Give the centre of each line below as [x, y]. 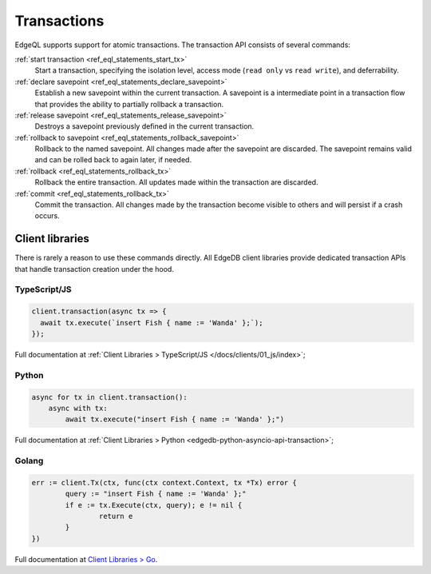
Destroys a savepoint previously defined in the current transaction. [144, 126]
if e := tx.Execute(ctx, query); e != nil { [154, 505]
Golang [29, 461]
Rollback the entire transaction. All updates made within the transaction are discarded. [176, 182]
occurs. [47, 216]
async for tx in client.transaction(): [109, 397]
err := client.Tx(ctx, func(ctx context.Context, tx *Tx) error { [164, 482]
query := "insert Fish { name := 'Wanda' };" [156, 494]
